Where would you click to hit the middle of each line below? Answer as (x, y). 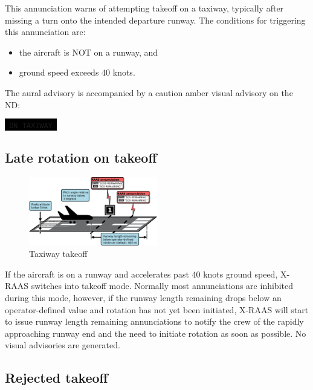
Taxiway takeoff (58, 254)
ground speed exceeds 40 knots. (77, 72)
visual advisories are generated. (63, 345)
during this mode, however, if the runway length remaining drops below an (143, 298)
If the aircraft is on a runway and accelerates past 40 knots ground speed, (141, 274)
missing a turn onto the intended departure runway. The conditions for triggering (155, 20)
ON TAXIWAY (31, 126)
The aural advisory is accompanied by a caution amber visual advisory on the (149, 92)
